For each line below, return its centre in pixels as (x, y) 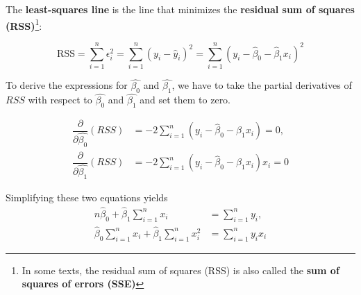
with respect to (60, 100)
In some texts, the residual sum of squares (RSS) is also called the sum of (180, 270)
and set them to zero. (185, 100)
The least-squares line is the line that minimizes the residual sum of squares (180, 9)
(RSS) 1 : (24, 24)
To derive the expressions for (67, 85)
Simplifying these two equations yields (87, 197)
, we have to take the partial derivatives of (262, 85)
